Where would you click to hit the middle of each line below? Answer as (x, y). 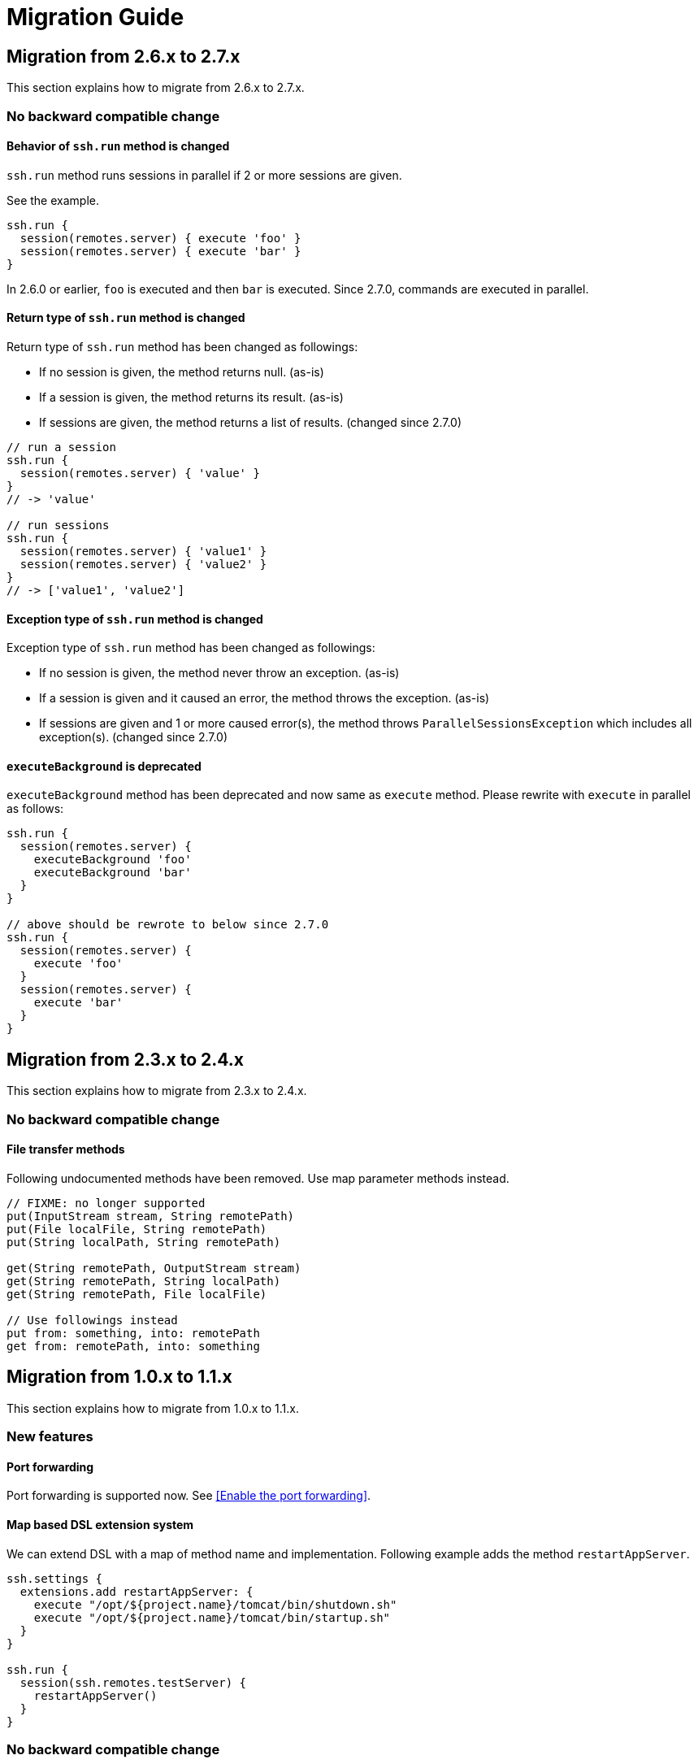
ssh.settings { (55, 1578)
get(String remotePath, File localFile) (137, 1294)
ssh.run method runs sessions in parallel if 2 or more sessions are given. (204, 175)
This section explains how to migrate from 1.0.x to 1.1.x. (153, 1408)
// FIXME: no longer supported (106, 1203)
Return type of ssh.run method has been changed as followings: (182, 346)
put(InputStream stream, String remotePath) (151, 1216)
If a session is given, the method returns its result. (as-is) (191, 397)
